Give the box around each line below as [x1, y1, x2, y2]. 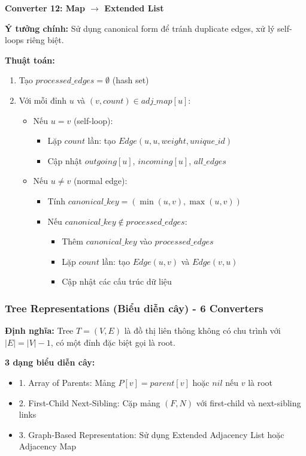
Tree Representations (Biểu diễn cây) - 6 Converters [5, 300, 263, 315]
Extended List [104, 2, 164, 14]
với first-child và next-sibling [196, 396, 301, 409]
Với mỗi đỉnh [19, 93, 67, 106]
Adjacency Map [19, 440, 77, 452]
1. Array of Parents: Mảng [19, 376, 116, 388]
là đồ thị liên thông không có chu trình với [124, 324, 281, 337]
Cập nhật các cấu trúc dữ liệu [62, 275, 172, 288]
